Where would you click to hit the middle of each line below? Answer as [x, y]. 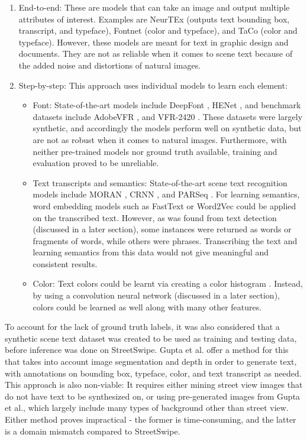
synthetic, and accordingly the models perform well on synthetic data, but [167, 128]
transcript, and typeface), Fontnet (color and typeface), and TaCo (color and [158, 30]
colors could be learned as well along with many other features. [147, 307]
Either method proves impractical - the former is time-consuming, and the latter [151, 419]
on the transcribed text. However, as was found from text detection [155, 217]
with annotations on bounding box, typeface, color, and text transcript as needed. [153, 373]
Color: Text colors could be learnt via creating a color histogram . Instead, [168, 283]
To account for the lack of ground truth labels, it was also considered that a [142, 327]
